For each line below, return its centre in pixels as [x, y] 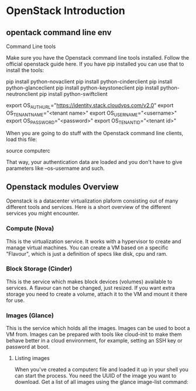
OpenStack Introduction [66, 11]
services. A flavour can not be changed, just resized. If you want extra [91, 287]
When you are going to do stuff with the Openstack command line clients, [95, 133]
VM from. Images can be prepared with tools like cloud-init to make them [94, 334]
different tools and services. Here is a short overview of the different [89, 207]
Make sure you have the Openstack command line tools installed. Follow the [97, 58]
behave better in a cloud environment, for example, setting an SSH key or [94, 341]
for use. [16, 300]
